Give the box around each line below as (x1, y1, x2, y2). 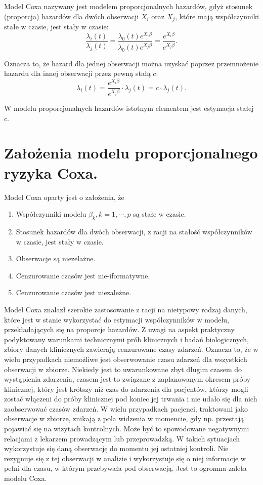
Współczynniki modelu (16, 209, 86, 219)
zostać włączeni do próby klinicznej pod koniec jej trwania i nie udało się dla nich (4, 393, 257, 404)
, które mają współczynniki (175, 11, 259, 21)
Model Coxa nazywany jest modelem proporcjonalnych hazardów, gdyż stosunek (4, 1, 253, 11)
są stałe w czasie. (133, 209, 186, 219)
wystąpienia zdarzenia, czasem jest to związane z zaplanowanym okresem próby (4, 374, 251, 384)
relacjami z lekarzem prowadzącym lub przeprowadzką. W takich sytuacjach (4, 433, 240, 443)
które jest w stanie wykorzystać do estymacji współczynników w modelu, (4, 314, 229, 325)
